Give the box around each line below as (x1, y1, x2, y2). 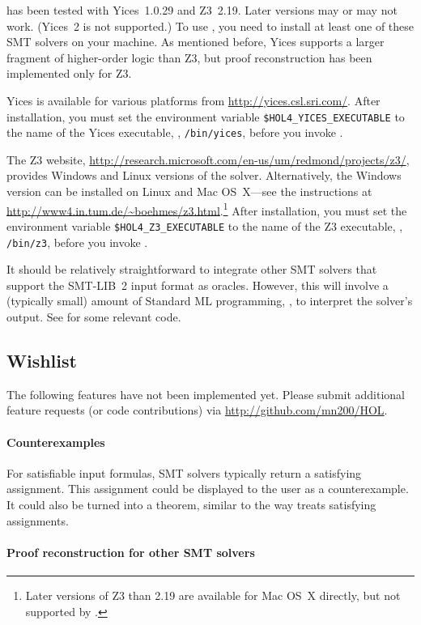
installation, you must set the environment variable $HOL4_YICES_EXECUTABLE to (6, 108, 405, 125)
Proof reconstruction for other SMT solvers (6, 543, 255, 560)
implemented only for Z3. (6, 65, 132, 82)
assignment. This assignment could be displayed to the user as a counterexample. (6, 480, 409, 497)
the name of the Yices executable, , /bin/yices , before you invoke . (6, 124, 343, 141)
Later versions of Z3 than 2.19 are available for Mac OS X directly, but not (25, 586, 401, 603)
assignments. (6, 512, 69, 529)
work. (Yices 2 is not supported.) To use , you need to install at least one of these (6, 17, 415, 34)
